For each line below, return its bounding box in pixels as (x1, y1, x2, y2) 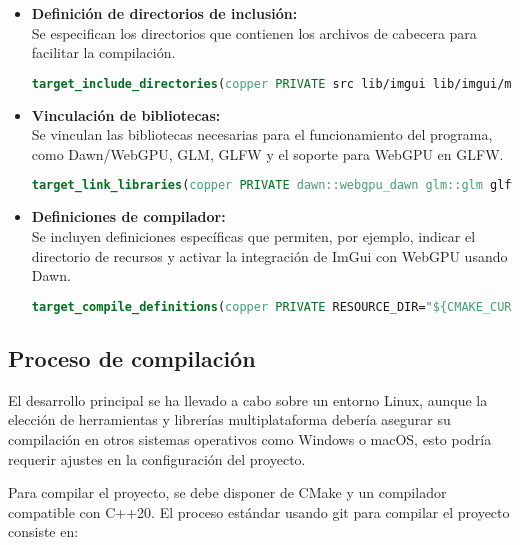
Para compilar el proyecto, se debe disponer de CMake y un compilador (8, 482, 447, 503)
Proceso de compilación (8, 342, 256, 373)
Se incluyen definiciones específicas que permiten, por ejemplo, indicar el (31, 225, 476, 246)
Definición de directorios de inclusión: (31, 3, 298, 23)
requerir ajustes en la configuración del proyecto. (8, 448, 306, 469)
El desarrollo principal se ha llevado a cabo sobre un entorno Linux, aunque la (8, 389, 488, 410)
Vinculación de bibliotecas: (31, 104, 221, 125)
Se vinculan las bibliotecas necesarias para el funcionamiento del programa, (31, 124, 493, 145)
